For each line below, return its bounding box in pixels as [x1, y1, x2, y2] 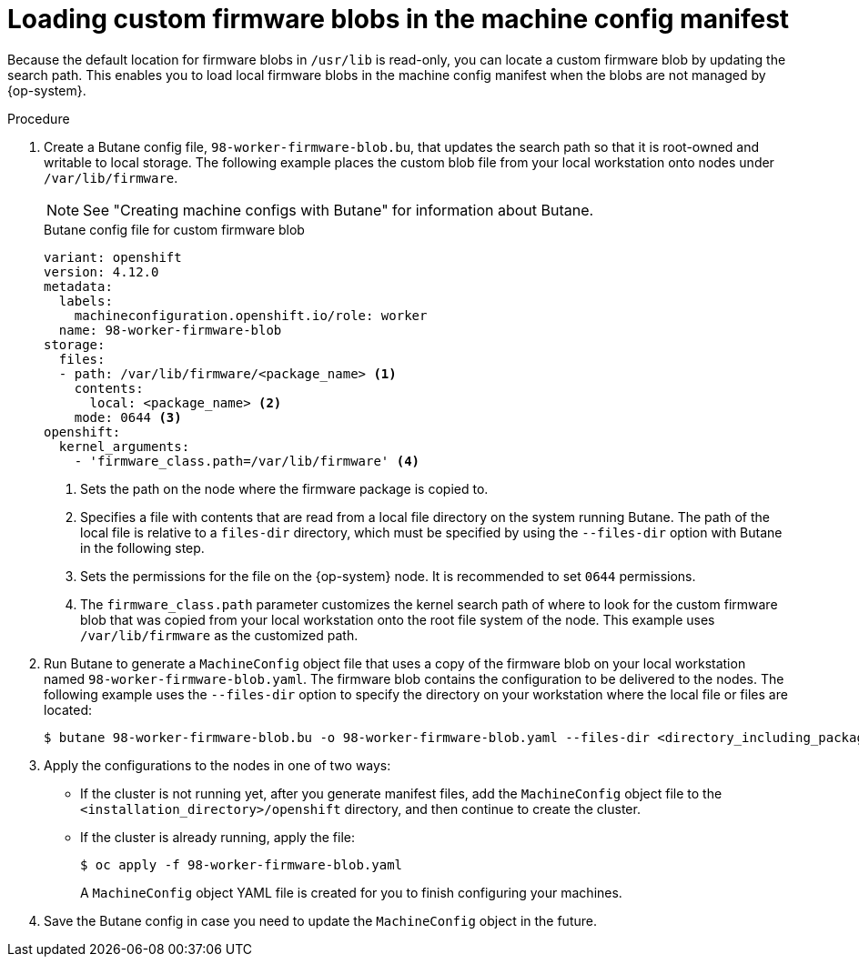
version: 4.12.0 [44, 264, 159, 279]
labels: [58, 293, 113, 308]
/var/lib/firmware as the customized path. [80, 627, 359, 643]
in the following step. [80, 539, 205, 556]
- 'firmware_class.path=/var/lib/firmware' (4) [74, 453, 420, 468]
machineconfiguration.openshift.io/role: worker [74, 307, 428, 323]
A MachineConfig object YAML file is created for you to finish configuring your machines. [80, 884, 622, 900]
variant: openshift [44, 249, 182, 265]
